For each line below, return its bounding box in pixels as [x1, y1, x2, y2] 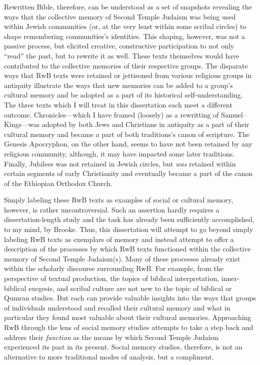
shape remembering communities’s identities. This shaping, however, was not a [4, 30, 245, 41]
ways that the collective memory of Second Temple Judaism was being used [4, 11, 236, 21]
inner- [221, 273, 239, 283]
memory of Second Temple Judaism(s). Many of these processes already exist [4, 253, 240, 263]
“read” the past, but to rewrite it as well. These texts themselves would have [4, 50, 239, 60]
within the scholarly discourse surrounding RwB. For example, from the [4, 263, 224, 273]
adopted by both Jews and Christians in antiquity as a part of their [41, 119, 249, 129]
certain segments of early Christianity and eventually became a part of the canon [4, 168, 252, 178]
